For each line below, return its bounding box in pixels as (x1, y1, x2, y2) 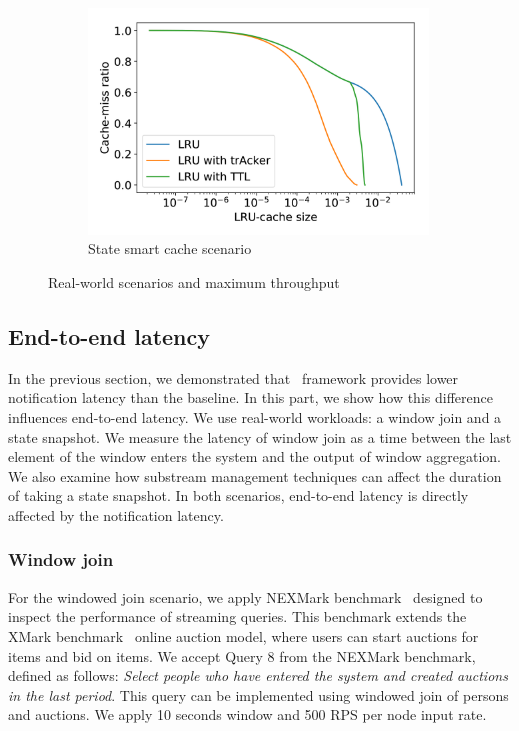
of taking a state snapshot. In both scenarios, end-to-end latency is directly (8, 485, 469, 506)
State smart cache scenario (88, 238, 252, 259)
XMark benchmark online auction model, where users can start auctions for (8, 625, 479, 646)
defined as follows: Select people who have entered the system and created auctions (8, 665, 508, 686)
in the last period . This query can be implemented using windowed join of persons (8, 684, 509, 705)
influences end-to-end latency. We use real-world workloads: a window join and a (8, 406, 502, 427)
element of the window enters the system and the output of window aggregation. (8, 446, 502, 467)
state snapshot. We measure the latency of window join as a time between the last (8, 426, 512, 447)
